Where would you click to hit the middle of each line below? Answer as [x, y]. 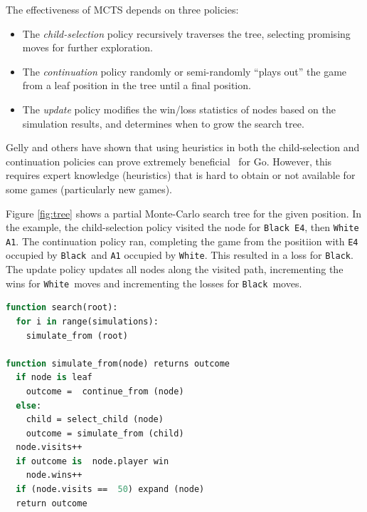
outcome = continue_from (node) [105, 391]
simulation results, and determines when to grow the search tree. [163, 123]
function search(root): [62, 308]
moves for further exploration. [87, 47]
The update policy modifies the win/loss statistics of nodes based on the [179, 109]
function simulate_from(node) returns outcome [118, 363]
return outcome [52, 503]
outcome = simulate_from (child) [105, 433]
